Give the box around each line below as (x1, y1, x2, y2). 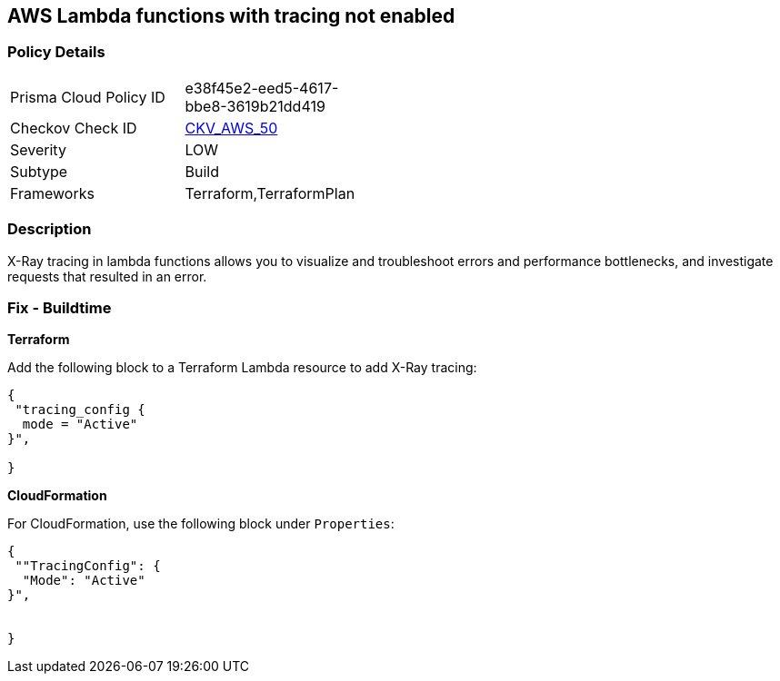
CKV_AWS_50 (185, 118, 278, 137)
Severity (10, 140, 66, 159)
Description (7, 220, 92, 239)
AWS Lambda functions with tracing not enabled (7, 5, 455, 27)
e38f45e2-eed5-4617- (185, 78, 339, 97)
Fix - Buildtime (7, 298, 112, 317)
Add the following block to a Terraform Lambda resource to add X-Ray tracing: (7, 360, 477, 376)
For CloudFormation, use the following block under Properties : (7, 516, 395, 532)
